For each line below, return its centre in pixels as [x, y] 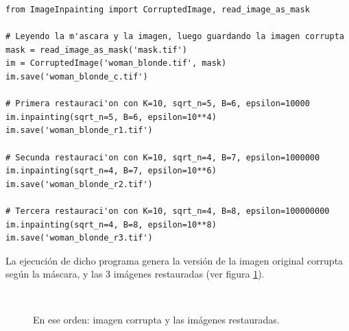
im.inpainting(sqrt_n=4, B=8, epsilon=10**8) [111, 224]
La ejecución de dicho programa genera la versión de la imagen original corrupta [174, 260]
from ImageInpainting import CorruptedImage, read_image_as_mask [158, 10]
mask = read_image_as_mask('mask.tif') [96, 50]
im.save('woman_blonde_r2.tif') [79, 184]
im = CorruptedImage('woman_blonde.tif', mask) [116, 63]
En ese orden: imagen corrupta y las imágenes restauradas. [156, 320]
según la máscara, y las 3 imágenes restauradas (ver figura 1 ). [135, 274]
